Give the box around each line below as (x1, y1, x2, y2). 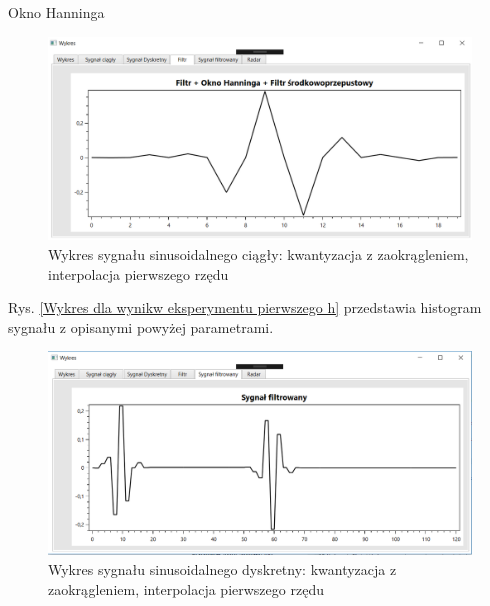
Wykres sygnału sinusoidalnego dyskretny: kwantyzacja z (48, 559, 397, 579)
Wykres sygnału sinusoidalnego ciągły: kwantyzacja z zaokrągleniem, (48, 243, 469, 264)
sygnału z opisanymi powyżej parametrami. (8, 316, 274, 337)
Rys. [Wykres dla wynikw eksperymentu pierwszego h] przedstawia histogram (8, 297, 482, 318)
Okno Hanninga (8, 2, 105, 22)
